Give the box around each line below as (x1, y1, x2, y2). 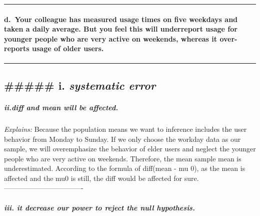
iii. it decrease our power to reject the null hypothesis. (4, 202, 195, 212)
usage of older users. (32, 43, 104, 54)
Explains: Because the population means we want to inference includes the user (4, 123, 247, 134)
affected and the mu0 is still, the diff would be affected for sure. (4, 172, 199, 183)
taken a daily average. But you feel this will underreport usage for (4, 24, 237, 34)
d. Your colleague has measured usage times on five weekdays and (4, 14, 238, 24)
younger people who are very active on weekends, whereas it (4, 33, 217, 44)
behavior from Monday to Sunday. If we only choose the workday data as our (4, 133, 241, 144)
